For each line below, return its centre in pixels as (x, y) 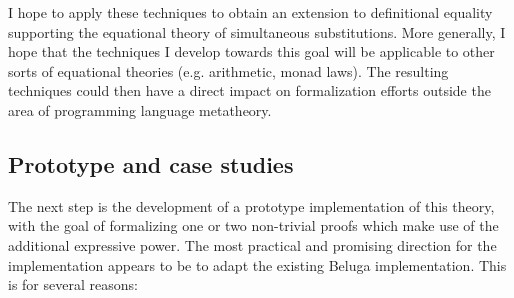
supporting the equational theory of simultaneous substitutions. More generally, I (257, 31)
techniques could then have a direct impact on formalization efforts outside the (249, 90)
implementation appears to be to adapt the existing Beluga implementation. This (257, 264)
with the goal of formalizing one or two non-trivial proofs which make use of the (253, 225)
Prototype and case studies (151, 163)
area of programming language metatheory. (140, 109)
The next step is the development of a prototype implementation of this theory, (251, 205)
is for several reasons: (73, 284)
